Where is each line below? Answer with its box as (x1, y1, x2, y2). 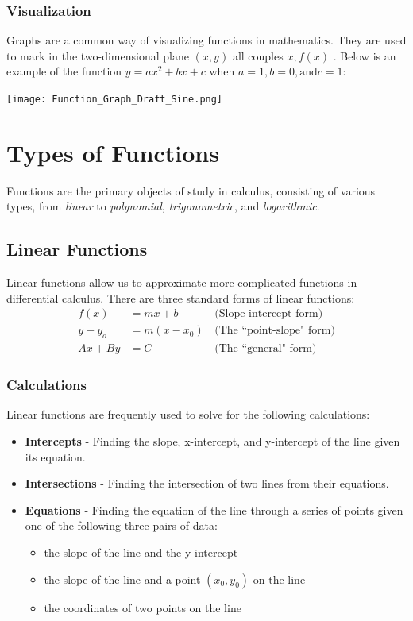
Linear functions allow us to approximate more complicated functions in (6, 274, 357, 291)
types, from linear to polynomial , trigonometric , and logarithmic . (6, 198, 320, 214)
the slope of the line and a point (44, 570, 201, 587)
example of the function (6, 63, 122, 79)
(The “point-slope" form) (214, 325, 335, 337)
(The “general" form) (214, 343, 317, 355)
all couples (232, 47, 284, 64)
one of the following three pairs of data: (25, 517, 218, 534)
